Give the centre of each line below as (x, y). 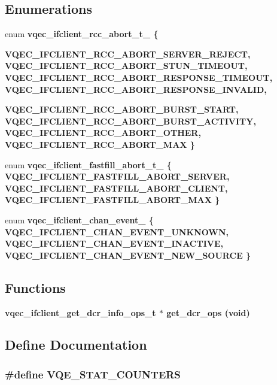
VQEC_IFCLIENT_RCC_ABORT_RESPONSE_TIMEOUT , (139, 77)
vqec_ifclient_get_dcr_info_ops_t (80, 312)
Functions (35, 287)
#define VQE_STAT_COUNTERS (93, 374)
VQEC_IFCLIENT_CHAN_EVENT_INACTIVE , (114, 243)
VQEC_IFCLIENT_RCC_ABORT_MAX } (100, 144)
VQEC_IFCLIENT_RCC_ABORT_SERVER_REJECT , (128, 54)
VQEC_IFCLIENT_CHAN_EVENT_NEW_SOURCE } (128, 255)
